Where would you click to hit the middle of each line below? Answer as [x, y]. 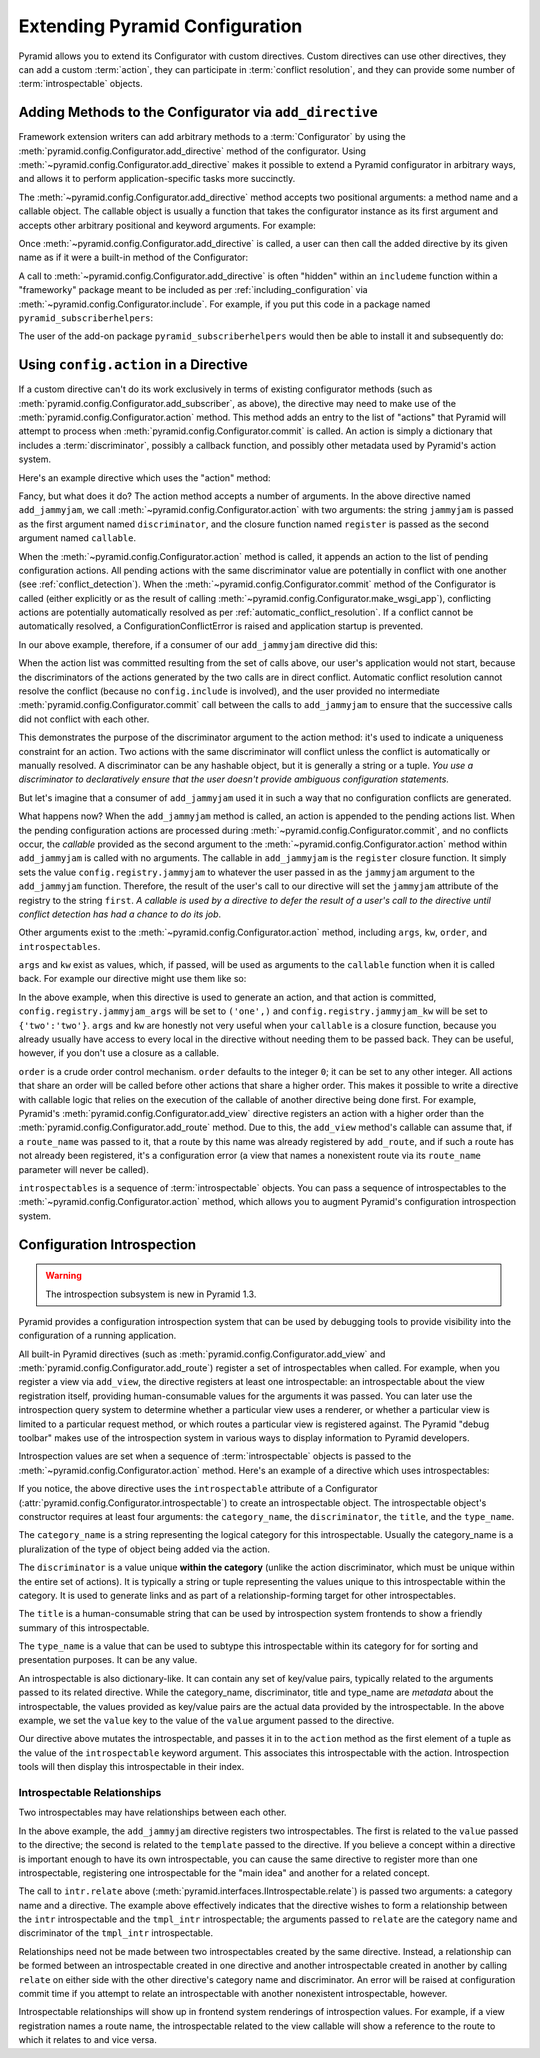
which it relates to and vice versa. [87, 2040]
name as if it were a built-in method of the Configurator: [133, 257]
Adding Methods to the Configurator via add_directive [198, 112]
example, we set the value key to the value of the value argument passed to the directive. [206, 1721]
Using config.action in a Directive [133, 365]
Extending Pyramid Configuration [160, 26]
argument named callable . [77, 538]
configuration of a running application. [97, 1336]
